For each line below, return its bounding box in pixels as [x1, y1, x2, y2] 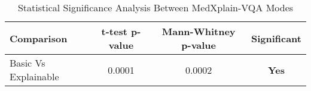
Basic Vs [10, 56, 45, 70]
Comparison [10, 31, 68, 45]
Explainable [10, 70, 59, 83]
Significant [251, 31, 301, 45]
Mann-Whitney [161, 24, 236, 38]
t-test [101, 24, 127, 38]
